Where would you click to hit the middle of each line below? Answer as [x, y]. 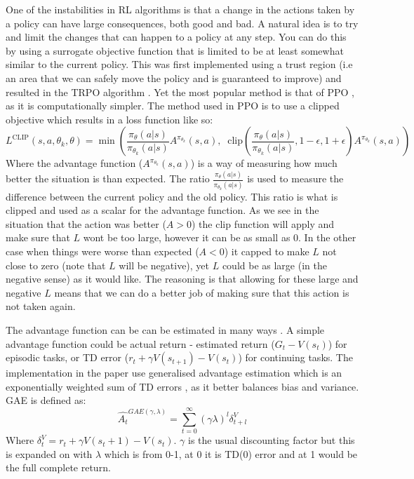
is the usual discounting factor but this [272, 440]
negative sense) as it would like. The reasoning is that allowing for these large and [182, 279]
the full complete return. [58, 467]
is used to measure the [295, 178]
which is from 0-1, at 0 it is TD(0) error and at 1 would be [231, 453]
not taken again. [41, 306]
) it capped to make [267, 251]
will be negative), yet [164, 265]
